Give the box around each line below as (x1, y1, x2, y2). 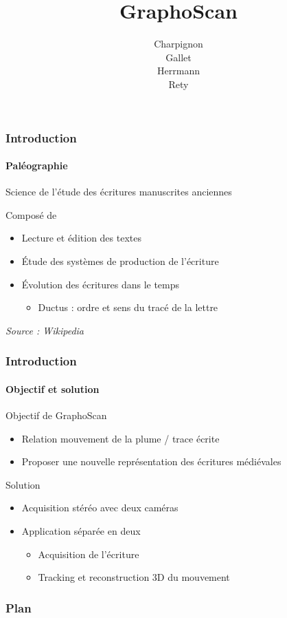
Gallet (165, 50, 192, 64)
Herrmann (157, 63, 200, 78)
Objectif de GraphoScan (5, 408, 107, 423)
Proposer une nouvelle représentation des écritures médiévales (21, 454, 282, 469)
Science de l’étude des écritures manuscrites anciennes (5, 184, 232, 199)
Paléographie (5, 158, 68, 173)
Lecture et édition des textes (21, 231, 141, 245)
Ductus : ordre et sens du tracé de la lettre (38, 300, 218, 315)
